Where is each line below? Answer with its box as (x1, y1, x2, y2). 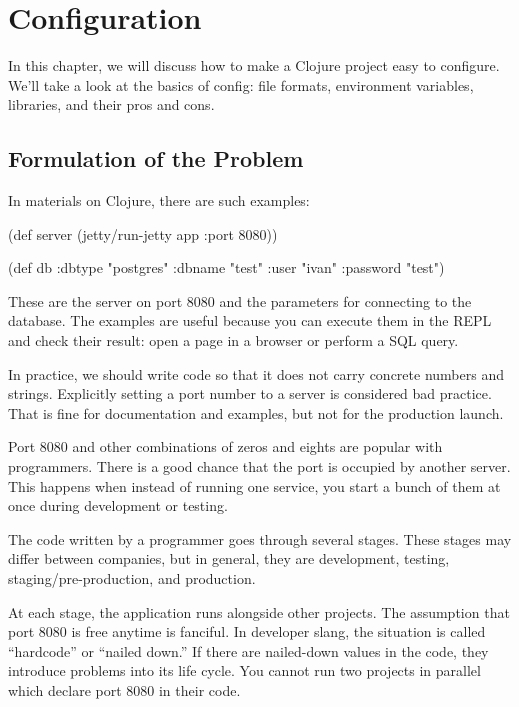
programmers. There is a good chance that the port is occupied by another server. (8, 456, 511, 477)
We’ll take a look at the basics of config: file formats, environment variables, (8, 74, 474, 95)
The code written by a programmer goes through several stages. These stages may (8, 528, 512, 549)
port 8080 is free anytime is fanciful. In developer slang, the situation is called (8, 621, 486, 642)
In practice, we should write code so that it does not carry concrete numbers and (8, 363, 504, 384)
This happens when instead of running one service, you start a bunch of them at (8, 475, 501, 496)
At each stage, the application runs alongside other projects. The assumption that (8, 601, 510, 622)
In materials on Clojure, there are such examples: (8, 190, 310, 211)
